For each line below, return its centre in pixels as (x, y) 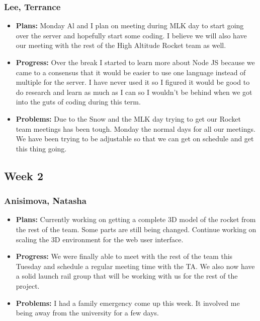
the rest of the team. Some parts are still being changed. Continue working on (136, 229)
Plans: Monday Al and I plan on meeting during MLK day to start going (130, 25)
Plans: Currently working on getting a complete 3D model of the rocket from (136, 219)
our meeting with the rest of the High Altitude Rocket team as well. (121, 45)
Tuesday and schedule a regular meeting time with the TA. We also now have (135, 266)
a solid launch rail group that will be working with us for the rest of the (127, 276)
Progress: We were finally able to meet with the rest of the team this (124, 256)
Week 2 (24, 175)
